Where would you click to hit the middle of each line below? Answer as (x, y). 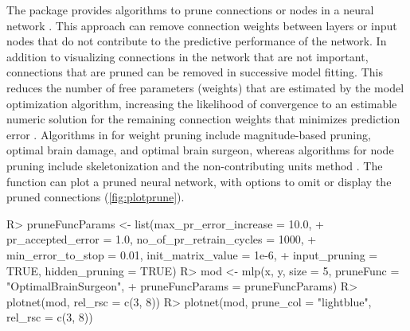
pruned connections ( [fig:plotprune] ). (96, 197)
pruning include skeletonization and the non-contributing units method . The (195, 165)
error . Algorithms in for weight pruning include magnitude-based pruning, (189, 134)
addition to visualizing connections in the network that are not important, (187, 56)
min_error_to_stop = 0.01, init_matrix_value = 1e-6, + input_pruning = (192, 254)
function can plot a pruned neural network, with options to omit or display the (199, 181)
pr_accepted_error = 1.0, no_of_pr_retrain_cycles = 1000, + (162, 239)
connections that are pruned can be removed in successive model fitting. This (195, 72)
